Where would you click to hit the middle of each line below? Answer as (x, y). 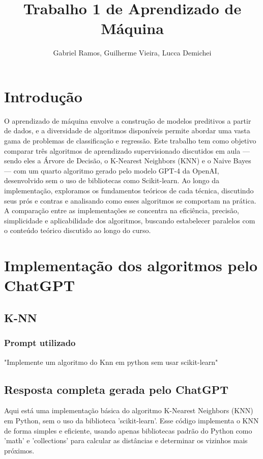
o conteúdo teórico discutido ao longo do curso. (78, 230)
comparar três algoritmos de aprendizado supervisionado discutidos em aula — (127, 150)
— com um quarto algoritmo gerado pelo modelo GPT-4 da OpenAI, (112, 170)
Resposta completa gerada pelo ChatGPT (116, 389)
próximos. (19, 450)
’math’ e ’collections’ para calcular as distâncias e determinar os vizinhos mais (126, 440)
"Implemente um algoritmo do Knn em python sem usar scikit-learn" (111, 362)
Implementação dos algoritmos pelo (131, 265)
